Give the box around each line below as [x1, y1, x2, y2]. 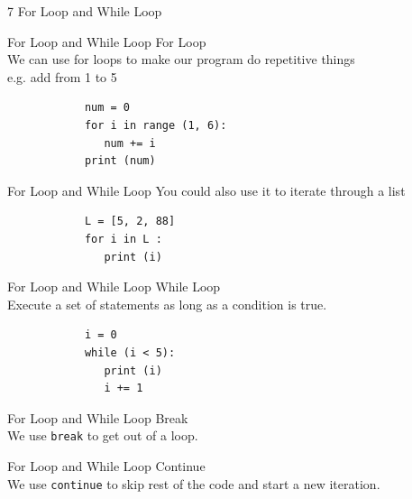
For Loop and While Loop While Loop [7, 277, 221, 296]
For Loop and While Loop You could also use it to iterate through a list [7, 180, 406, 199]
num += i [104, 136, 156, 150]
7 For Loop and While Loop [7, 2, 162, 20]
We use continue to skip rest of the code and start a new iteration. [7, 474, 380, 493]
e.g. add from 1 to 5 [7, 67, 117, 86]
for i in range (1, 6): [84, 118, 227, 132]
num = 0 [84, 101, 131, 115]
